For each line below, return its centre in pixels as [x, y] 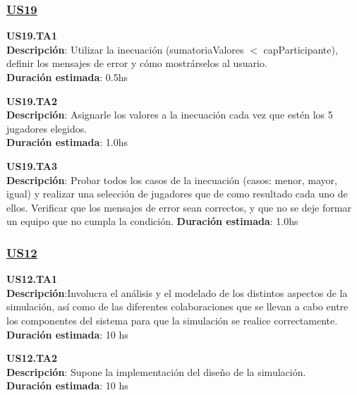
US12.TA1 [32, 279]
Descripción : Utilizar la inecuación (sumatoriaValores [125, 49]
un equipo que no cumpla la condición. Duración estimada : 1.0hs [152, 221]
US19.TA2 [32, 101]
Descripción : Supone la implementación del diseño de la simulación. [156, 371]
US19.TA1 [32, 36]
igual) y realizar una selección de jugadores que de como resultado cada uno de [177, 194]
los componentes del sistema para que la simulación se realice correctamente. [172, 320]
